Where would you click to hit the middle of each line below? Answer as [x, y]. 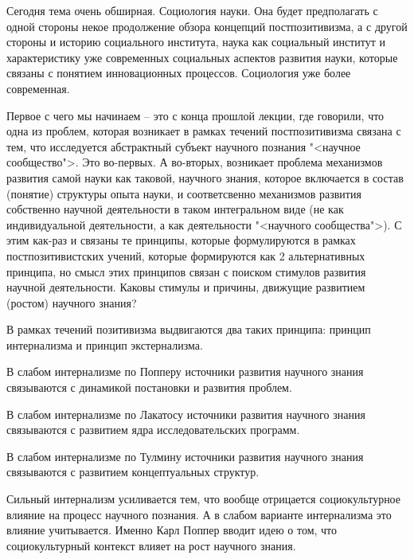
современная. [38, 88]
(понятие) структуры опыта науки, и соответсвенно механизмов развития [184, 193]
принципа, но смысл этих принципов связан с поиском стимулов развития [186, 271]
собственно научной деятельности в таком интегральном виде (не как [175, 209]
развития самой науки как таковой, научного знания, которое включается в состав [205, 177]
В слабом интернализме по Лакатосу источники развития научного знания [186, 414]
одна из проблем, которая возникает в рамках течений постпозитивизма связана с [204, 131]
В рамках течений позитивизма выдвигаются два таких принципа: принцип [189, 329]
